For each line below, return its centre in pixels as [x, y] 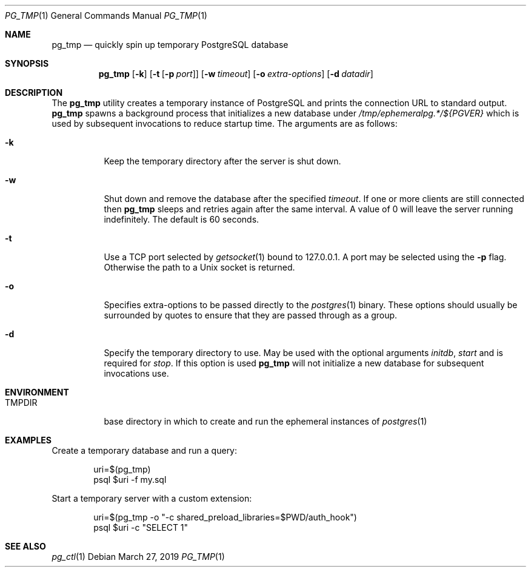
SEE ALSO [25, 546]
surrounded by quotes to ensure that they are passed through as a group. [251, 315]
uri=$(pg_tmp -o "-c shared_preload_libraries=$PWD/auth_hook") [225, 517]
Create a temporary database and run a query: [145, 450]
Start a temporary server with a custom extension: [152, 498]
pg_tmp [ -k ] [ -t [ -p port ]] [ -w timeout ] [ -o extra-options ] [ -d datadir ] [236, 74]
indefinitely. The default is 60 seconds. [182, 219]
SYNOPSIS [27, 63]
